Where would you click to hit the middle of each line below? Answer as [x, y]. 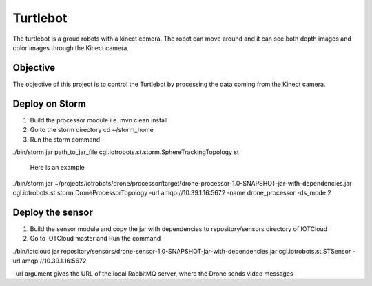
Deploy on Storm [49, 103]
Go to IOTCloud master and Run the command [95, 239]
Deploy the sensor [53, 212]
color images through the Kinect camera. [71, 47]
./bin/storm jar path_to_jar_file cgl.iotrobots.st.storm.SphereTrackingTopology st [126, 152]
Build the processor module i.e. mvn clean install [99, 120]
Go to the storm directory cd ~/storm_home [92, 130]
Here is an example [58, 168]
